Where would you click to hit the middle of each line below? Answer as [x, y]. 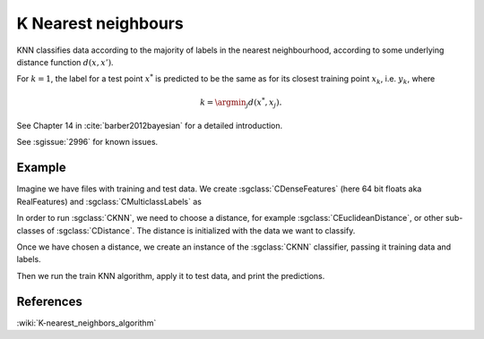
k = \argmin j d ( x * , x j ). [241, 102]
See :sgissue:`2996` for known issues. [87, 142]
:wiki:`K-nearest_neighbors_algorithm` [86, 323]
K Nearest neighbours [100, 23]
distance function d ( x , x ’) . [65, 62]
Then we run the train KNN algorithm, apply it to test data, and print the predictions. [171, 275]
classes [30, 230]
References [49, 301]
